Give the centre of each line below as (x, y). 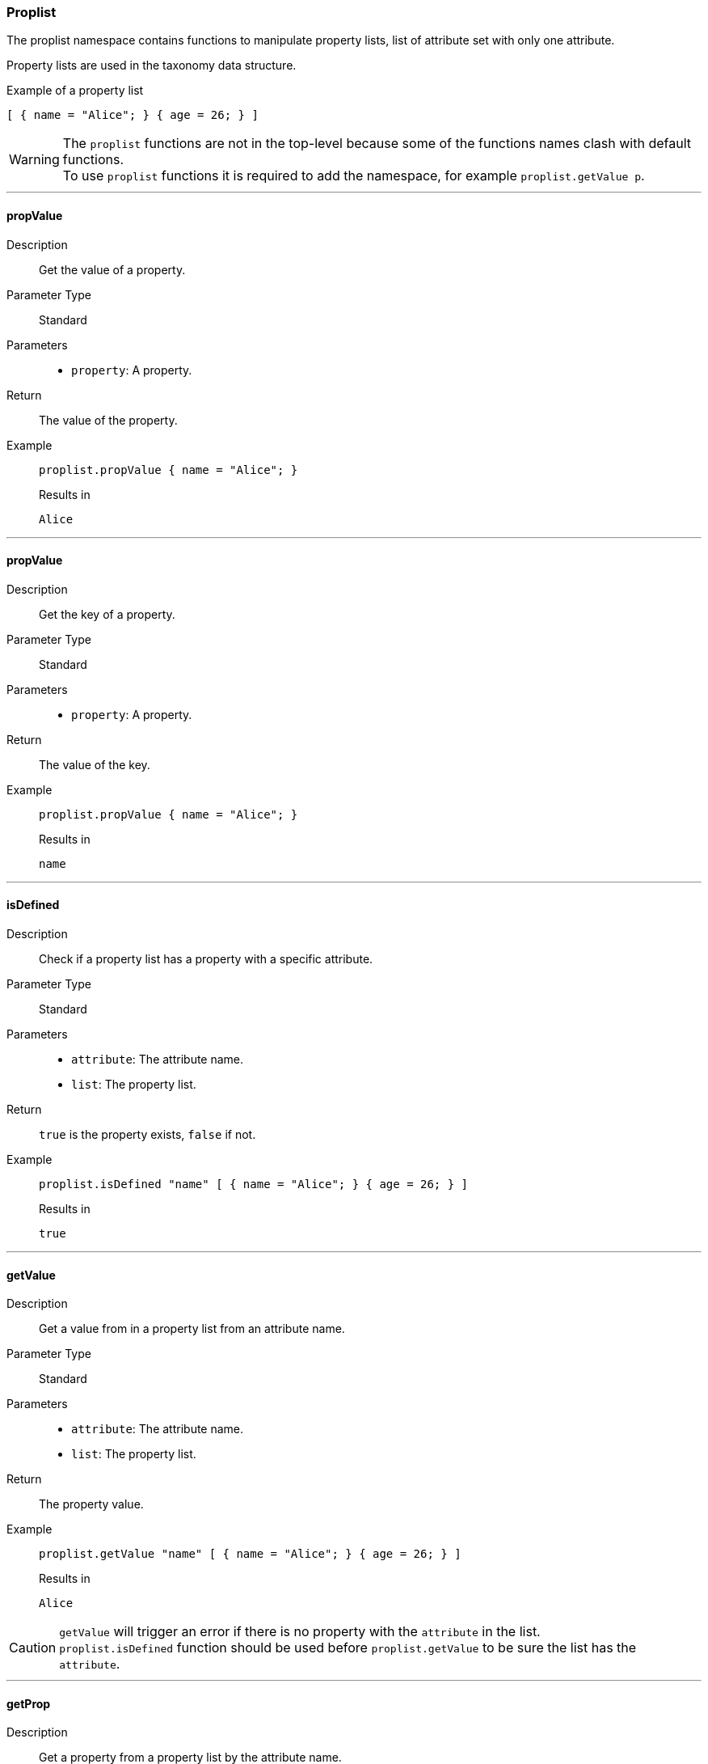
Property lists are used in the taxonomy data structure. (152, 66)
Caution (33, 1648)
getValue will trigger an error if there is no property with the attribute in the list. (300, 1632)
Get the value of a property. (112, 269)
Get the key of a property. (107, 614)
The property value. (91, 1504)
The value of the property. (108, 420)
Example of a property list (75, 91)
